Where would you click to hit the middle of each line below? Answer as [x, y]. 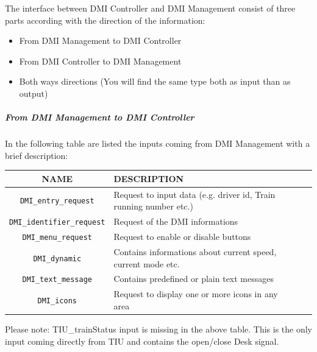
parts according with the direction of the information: [105, 20]
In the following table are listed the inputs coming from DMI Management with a [158, 143]
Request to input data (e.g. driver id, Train [194, 194]
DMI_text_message [57, 280]
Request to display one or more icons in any [196, 294]
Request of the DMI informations [176, 221]
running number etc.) [153, 206]
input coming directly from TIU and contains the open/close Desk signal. [142, 341]
